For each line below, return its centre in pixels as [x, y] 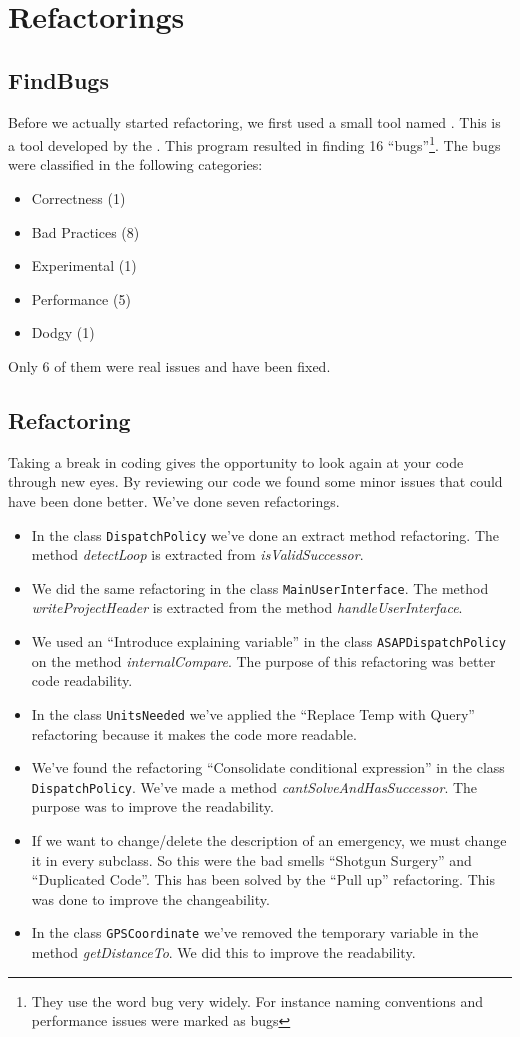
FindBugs [58, 79]
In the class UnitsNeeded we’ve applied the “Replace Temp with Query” [253, 713]
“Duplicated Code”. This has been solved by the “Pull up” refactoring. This [263, 879]
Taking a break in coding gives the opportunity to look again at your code [236, 461]
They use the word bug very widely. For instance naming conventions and [257, 1000]
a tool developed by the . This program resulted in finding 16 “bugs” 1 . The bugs [254, 143]
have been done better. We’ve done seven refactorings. [174, 500]
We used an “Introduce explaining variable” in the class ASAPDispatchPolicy [268, 641]
